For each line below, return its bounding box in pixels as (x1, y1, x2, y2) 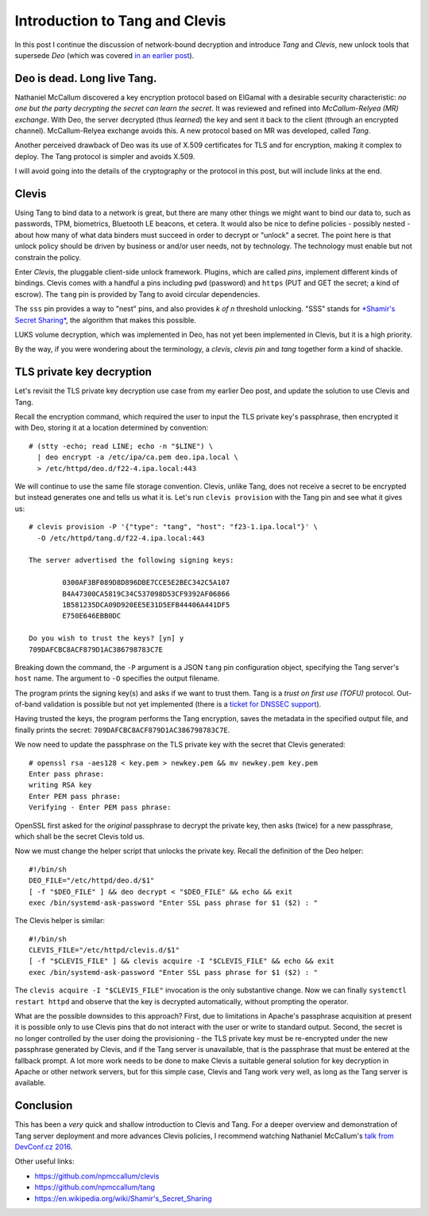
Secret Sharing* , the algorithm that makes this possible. (14, 315, 196, 325)
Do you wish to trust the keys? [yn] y (29, 633, 184, 643)
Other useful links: (14, 1156, 75, 1166)
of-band (14, 700, 42, 709)
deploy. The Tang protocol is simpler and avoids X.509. (14, 151, 195, 161)
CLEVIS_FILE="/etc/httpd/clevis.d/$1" (29, 945, 180, 955)
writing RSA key (29, 781, 92, 789)
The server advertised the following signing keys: (29, 555, 234, 565)
